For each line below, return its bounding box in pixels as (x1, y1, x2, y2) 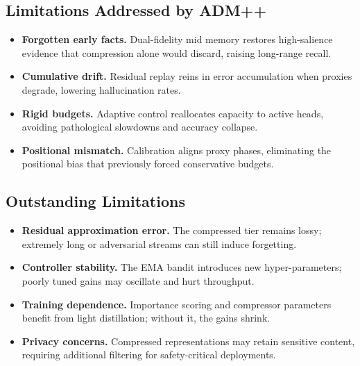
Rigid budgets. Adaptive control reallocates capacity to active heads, (22, 106, 324, 120)
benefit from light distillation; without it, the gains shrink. (22, 310, 271, 325)
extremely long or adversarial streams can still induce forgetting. (22, 236, 297, 251)
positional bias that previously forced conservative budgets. (22, 156, 274, 171)
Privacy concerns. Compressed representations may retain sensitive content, (22, 333, 355, 348)
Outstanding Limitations (6, 190, 185, 212)
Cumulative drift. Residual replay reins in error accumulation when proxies (22, 69, 352, 83)
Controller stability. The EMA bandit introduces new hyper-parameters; (22, 260, 342, 274)
